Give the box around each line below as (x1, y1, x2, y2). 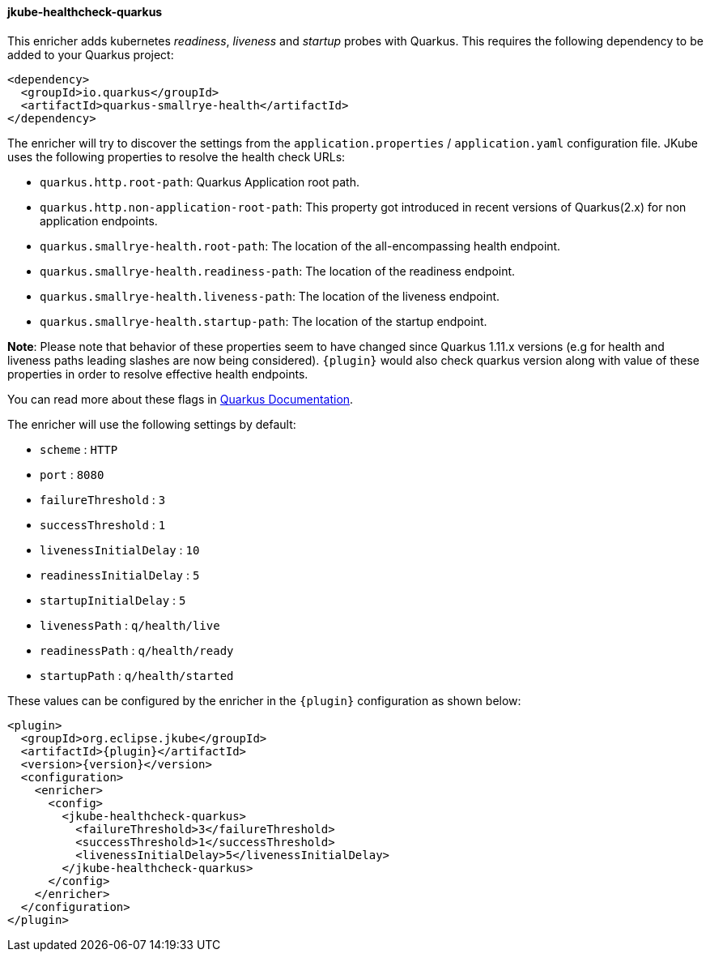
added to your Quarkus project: (7, 47, 174, 62)
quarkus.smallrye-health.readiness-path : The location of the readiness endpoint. (40, 263, 516, 278)
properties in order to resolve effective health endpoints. (7, 366, 308, 381)
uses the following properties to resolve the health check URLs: (7, 149, 346, 164)
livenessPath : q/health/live (40, 618, 220, 632)
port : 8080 (40, 467, 104, 481)
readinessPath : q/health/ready (40, 643, 234, 657)
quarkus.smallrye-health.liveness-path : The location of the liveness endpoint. (40, 289, 500, 303)
